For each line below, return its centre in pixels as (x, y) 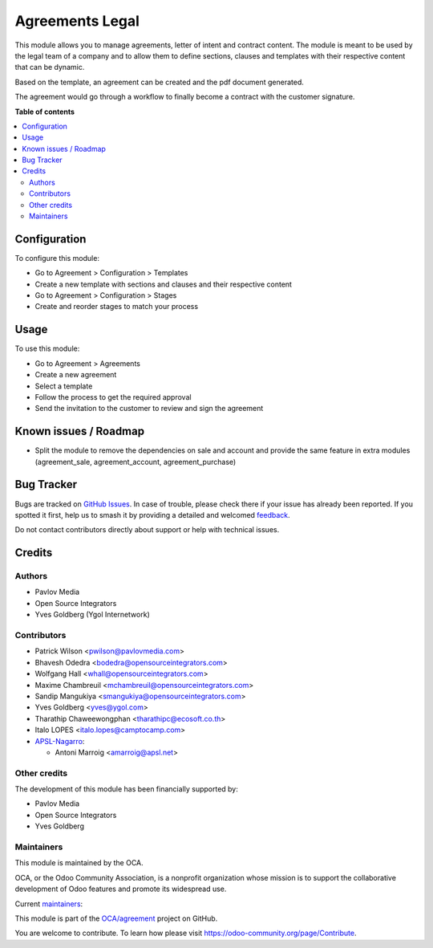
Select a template (64, 386)
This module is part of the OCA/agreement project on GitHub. (116, 918)
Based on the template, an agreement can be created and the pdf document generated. (160, 82)
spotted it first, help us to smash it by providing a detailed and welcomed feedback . (152, 515)
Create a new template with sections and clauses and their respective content (164, 284)
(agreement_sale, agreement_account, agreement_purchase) (136, 462)
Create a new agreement (76, 375)
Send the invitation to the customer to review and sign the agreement (149, 409)
